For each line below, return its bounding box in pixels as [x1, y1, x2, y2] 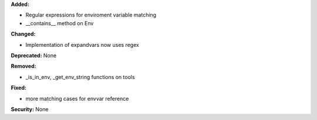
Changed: [11, 30, 36, 37]
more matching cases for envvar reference [25, 95, 129, 102]
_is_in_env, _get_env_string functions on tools [25, 73, 135, 80]
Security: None [11, 105, 49, 112]
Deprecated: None [11, 52, 57, 59]
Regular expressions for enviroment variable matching [25, 12, 157, 19]
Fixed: [11, 84, 26, 91]
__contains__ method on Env [25, 19, 94, 26]
